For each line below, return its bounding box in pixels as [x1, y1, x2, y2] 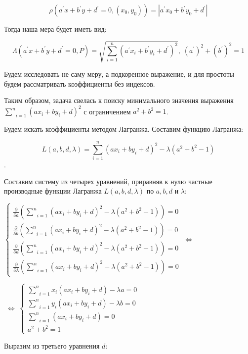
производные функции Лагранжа [4, 186, 102, 196]
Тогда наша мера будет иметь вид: [4, 24, 107, 34]
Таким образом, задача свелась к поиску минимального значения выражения [4, 95, 234, 105]
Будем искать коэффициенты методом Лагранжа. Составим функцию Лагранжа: [4, 124, 244, 134]
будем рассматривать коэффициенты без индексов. [4, 78, 155, 89]
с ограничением [83, 106, 131, 116]
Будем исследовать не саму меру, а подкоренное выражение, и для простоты [4, 69, 234, 79]
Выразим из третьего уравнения [4, 340, 100, 351]
